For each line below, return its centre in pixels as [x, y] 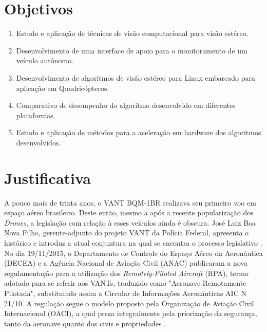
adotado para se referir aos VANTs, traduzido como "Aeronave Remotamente [125, 283]
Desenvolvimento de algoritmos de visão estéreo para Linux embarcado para [136, 77]
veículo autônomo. [45, 60]
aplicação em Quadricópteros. [63, 88]
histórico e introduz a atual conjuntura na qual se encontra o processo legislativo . [133, 242]
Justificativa [47, 178]
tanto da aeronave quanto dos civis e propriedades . [85, 323]
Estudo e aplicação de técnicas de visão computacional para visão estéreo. [132, 33]
